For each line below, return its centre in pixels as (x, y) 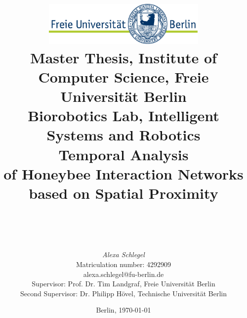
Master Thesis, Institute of (123, 57)
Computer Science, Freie (123, 76)
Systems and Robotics (123, 135)
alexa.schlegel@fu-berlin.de (123, 274)
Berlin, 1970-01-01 (123, 310)
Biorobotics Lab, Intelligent (123, 115)
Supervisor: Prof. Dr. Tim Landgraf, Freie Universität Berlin (123, 284)
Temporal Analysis (123, 154)
